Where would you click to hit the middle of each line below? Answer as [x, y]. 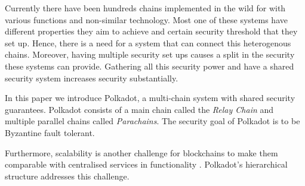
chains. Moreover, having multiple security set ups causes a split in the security [150, 54]
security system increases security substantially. [92, 78]
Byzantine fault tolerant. [50, 132]
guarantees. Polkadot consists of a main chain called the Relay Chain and [139, 109]
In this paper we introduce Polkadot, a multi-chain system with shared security [150, 98]
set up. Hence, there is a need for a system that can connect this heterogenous [148, 42]
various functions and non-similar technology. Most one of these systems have [146, 19]
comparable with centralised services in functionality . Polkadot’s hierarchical [146, 164]
